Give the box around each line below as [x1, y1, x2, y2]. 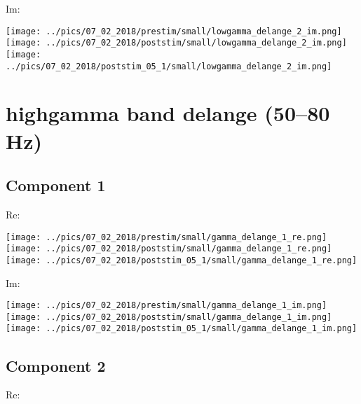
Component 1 [6, 174, 106, 196]
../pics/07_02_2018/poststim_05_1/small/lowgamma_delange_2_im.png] [6, 61, 332, 71]
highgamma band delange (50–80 [6, 99, 330, 127]
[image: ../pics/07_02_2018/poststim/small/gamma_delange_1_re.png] [6, 244, 332, 254]
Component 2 [6, 354, 106, 376]
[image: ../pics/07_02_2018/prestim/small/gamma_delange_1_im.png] [6, 300, 327, 311]
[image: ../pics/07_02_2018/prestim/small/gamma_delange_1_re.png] [6, 232, 327, 242]
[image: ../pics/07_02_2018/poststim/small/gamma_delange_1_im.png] [6, 312, 332, 322]
